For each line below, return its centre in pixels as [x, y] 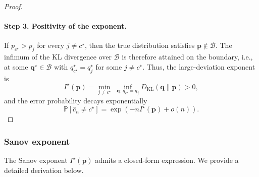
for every [51, 45]
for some [109, 66]
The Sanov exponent [36, 160]
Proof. [13, 6]
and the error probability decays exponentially [76, 100]
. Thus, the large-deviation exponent [199, 66]
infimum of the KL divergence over [58, 57]
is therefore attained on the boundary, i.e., [187, 57]
